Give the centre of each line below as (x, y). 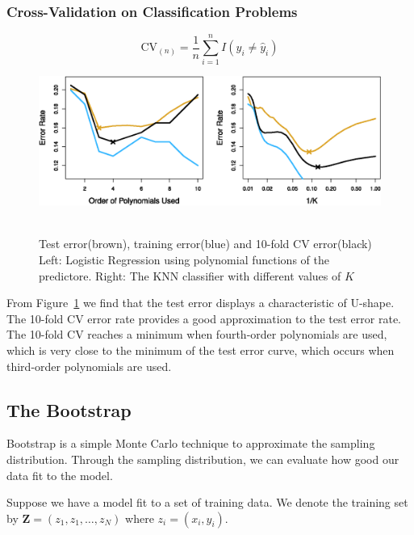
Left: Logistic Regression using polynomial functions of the (184, 259)
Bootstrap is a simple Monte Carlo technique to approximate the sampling (191, 443)
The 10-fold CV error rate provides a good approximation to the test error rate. (204, 318)
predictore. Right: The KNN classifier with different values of (190, 275)
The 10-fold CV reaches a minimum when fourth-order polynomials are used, (197, 334)
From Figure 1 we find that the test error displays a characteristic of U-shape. (201, 303)
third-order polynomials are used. (89, 366)
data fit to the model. (60, 475)
